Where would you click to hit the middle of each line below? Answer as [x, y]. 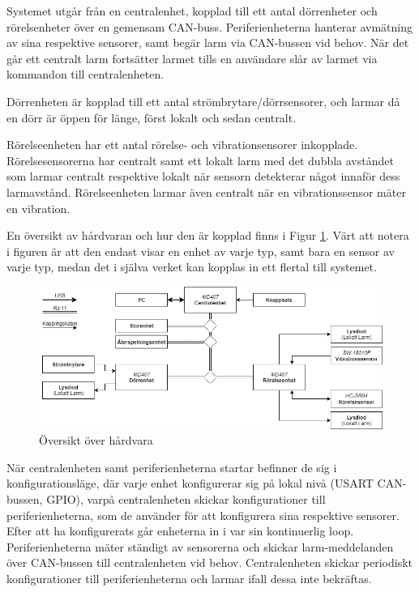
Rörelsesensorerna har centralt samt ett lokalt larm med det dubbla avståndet [200, 160]
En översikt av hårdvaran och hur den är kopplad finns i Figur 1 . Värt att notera [208, 235]
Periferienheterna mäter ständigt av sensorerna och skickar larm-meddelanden [200, 546]
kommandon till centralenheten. [86, 74]
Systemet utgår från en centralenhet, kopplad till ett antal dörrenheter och [192, 11]
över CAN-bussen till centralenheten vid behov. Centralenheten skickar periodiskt [210, 562]
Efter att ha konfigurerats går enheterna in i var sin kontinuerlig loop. [180, 531]
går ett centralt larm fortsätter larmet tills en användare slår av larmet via [192, 58]
